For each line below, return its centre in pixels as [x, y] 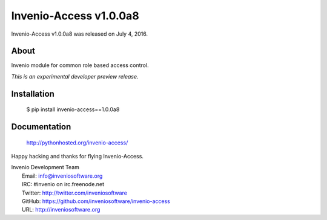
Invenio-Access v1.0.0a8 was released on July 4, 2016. [80, 34]
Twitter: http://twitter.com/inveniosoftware [74, 193]
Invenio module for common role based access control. [80, 65]
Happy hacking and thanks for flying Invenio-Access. [77, 157]
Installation [33, 94]
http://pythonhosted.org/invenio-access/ [77, 143]
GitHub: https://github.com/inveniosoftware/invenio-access [96, 201]
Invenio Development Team [45, 167]
